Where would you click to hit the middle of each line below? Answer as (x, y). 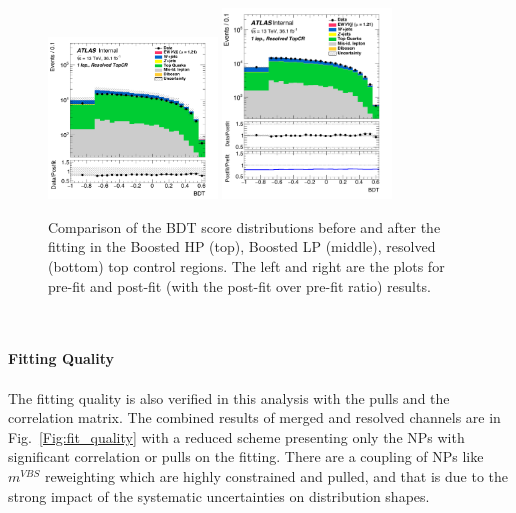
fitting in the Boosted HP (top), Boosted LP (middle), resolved (242, 246)
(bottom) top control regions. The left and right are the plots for (246, 266)
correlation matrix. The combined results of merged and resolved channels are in (254, 417)
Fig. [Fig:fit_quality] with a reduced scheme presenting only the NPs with (236, 436)
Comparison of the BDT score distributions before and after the (244, 226)
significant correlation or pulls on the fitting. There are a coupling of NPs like (246, 456)
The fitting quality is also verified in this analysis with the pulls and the (229, 397)
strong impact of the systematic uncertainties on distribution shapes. (219, 495)
